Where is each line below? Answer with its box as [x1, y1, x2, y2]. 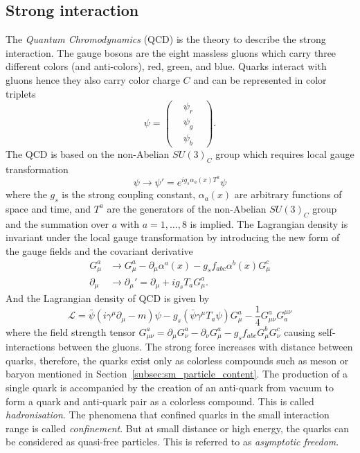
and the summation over [6, 216, 109, 231]
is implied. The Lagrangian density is [190, 216, 348, 231]
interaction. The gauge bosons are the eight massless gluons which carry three [6, 45, 336, 60]
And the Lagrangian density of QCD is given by [6, 291, 210, 305]
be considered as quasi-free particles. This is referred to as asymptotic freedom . [6, 434, 339, 449]
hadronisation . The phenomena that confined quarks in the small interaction [6, 407, 330, 422]
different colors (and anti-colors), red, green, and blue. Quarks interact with [6, 59, 327, 73]
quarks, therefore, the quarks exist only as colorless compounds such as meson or [6, 353, 349, 367]
